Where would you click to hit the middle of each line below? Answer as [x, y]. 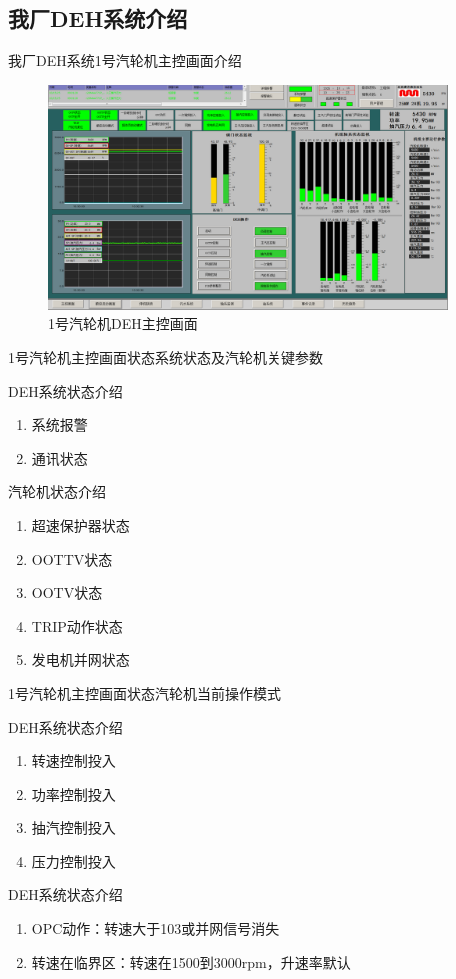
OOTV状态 [67, 592]
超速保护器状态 [80, 524]
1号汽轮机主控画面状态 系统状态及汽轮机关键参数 [165, 356]
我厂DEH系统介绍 [98, 18]
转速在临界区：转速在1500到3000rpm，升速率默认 [191, 961]
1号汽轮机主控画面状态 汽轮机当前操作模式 [144, 692]
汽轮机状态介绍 [57, 491]
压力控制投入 [73, 860]
